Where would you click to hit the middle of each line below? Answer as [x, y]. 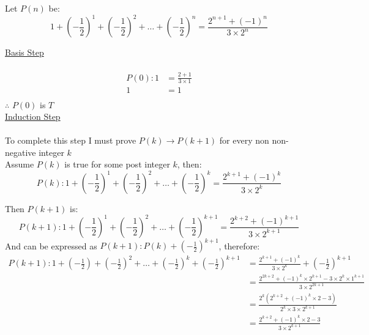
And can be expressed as [51, 245]
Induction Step [33, 116]
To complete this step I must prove [71, 140]
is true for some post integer [117, 164]
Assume [20, 164]
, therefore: [239, 245]
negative [20, 152]
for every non [244, 140]
